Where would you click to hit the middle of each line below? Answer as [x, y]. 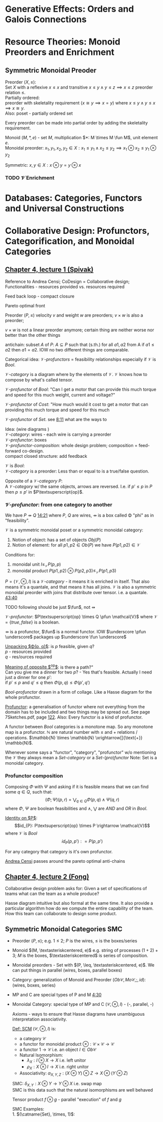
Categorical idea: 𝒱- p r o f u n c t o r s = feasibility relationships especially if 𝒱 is [81, 359]
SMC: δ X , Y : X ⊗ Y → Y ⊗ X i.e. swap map [57, 1084]
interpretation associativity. [40, 1019]
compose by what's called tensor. [39, 380]
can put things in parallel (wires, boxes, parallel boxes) [67, 970]
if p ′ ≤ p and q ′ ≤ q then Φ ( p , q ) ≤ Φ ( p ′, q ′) [48, 683]
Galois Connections [46, 19]
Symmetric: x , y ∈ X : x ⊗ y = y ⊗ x [43, 165]
